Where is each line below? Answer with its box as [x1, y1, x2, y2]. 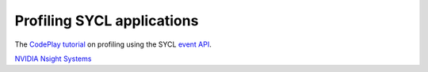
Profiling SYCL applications [14, 12, 199, 29]
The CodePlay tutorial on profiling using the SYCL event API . [14, 40, 212, 49]
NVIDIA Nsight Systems [14, 54, 92, 63]
